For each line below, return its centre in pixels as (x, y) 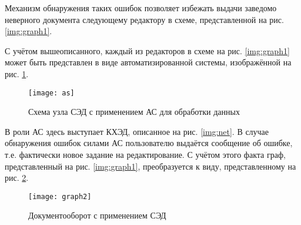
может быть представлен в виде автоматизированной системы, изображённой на (148, 62)
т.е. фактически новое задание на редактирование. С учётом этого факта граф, (145, 154)
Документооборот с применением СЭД (97, 215)
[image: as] (51, 93)
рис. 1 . (17, 73)
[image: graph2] (60, 196)
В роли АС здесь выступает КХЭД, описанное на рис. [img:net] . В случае (137, 131)
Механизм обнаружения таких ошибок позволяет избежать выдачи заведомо (141, 8)
